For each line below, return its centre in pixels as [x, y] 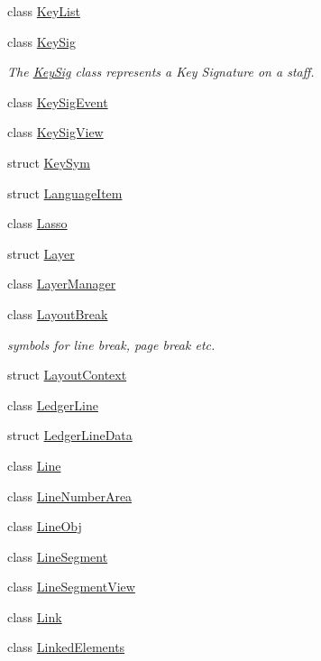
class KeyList [44, 11]
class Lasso [37, 223]
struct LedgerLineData [70, 435]
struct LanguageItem [65, 193]
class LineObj [45, 526]
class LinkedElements [66, 647]
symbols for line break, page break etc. [111, 344]
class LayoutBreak [58, 313]
